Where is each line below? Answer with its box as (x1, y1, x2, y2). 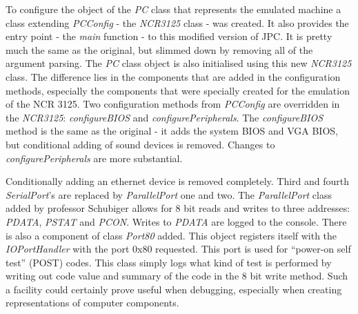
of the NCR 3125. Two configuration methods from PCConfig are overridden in (6, 97, 340, 111)
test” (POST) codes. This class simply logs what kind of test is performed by (6, 255, 332, 269)
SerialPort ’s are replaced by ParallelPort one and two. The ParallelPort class (6, 187, 332, 202)
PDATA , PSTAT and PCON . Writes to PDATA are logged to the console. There (6, 214, 347, 228)
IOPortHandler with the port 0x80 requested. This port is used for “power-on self (6, 242, 351, 256)
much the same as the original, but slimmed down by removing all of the (6, 42, 313, 57)
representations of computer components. (6, 295, 179, 310)
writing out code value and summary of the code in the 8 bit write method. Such (6, 268, 348, 283)
